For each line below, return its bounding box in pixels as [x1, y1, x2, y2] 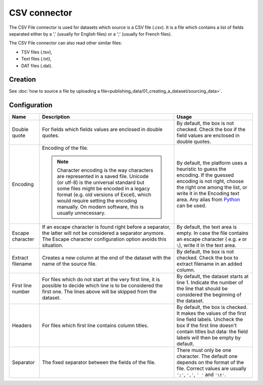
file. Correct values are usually [176, 365, 247, 372]
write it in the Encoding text [176, 190, 240, 197]
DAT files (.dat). [21, 62, 53, 68]
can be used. [176, 203, 207, 209]
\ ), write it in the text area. [176, 242, 236, 249]
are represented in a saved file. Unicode [56, 173, 149, 180]
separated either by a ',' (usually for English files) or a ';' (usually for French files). [9, 31, 172, 37]
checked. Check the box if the [176, 126, 246, 133]
